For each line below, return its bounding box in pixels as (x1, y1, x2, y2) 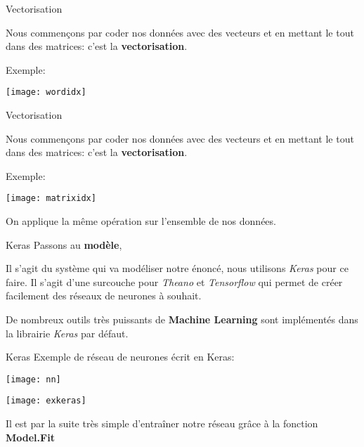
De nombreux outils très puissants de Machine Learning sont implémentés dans (6, 312, 358, 327)
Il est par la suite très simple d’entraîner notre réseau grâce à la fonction (6, 416, 318, 431)
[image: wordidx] (6, 87, 86, 98)
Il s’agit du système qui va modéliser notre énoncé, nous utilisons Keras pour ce (6, 261, 349, 276)
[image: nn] (6, 374, 61, 384)
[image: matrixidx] (6, 193, 96, 204)
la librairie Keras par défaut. (6, 325, 129, 340)
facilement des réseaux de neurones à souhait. (6, 288, 202, 303)
